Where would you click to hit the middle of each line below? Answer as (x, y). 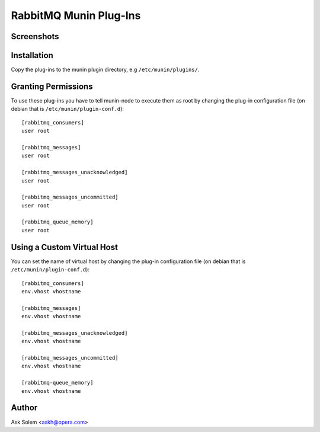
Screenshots (35, 36)
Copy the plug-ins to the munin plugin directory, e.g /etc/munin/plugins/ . (105, 70)
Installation (32, 55)
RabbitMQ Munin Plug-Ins (76, 15)
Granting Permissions (52, 86)
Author (24, 408)
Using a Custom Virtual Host (65, 247)
